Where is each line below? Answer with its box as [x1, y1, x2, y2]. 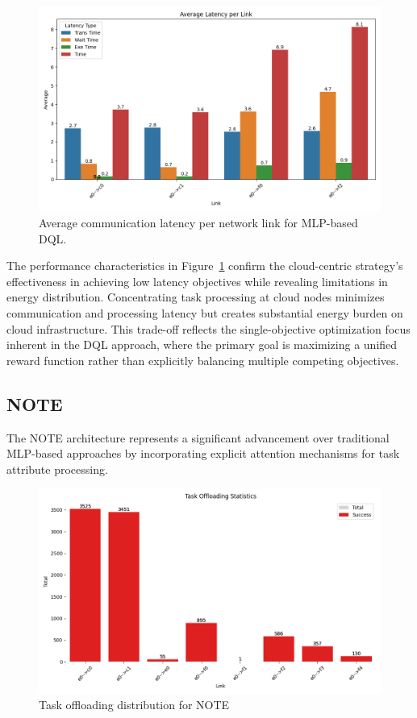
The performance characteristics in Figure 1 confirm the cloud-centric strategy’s [6, 257, 403, 274]
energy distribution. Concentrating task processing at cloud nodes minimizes [6, 288, 385, 305]
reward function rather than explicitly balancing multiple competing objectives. [6, 351, 399, 368]
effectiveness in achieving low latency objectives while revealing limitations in [6, 272, 388, 289]
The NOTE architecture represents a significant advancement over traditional [6, 429, 390, 446]
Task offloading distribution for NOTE [39, 696, 230, 713]
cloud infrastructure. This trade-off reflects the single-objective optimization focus [6, 320, 411, 337]
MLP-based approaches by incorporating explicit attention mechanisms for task [6, 445, 400, 462]
